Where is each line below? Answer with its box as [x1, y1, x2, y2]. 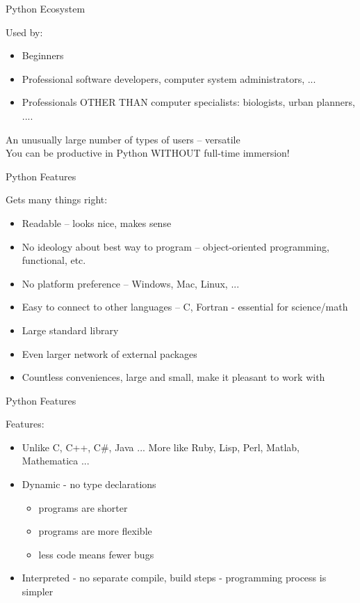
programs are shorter [38, 500, 128, 515]
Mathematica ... [22, 453, 90, 468]
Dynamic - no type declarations [22, 477, 156, 492]
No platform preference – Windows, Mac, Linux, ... [22, 276, 240, 290]
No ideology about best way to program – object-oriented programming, [22, 239, 329, 253]
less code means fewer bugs [38, 547, 154, 561]
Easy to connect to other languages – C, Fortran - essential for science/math [22, 299, 348, 314]
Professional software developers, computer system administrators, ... [22, 71, 316, 86]
